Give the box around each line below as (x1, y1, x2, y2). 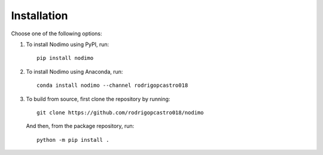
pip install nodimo (36, 54, 94, 62)
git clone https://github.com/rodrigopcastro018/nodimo (36, 109, 204, 116)
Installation (11, 9, 68, 22)
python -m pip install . (36, 136, 109, 143)
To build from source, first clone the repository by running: (26, 95, 170, 102)
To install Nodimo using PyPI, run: (26, 41, 109, 48)
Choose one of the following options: (11, 30, 102, 37)
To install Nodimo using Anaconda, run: (26, 68, 123, 75)
